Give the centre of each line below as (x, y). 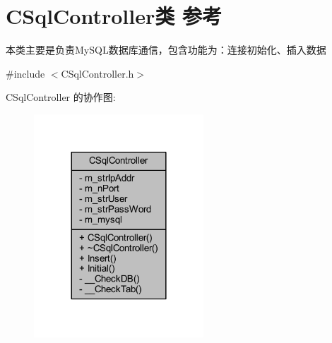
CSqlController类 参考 (114, 16)
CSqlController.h (97, 73)
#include (25, 73)
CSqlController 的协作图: (61, 97)
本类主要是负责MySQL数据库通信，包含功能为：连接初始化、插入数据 (166, 50)
